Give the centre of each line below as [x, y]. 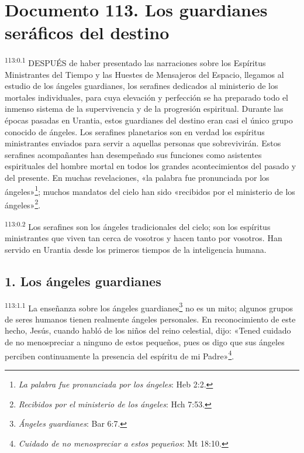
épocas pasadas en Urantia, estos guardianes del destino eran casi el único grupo [149, 120]
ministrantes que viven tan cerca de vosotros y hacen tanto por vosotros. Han [144, 238]
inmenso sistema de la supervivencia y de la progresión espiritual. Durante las [144, 109]
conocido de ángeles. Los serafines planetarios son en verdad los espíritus [135, 131]
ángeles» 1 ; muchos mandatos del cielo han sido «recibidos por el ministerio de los [150, 190]
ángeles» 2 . [23, 204]
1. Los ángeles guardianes [83, 281]
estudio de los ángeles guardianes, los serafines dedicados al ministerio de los [141, 86]
